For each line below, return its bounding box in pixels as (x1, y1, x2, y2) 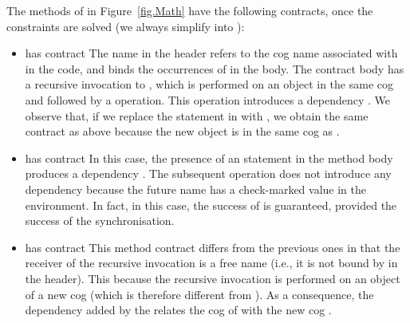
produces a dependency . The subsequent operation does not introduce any (25, 165, 392, 182)
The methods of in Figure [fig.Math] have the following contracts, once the (6, 2, 373, 18)
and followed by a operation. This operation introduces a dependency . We (25, 91, 391, 108)
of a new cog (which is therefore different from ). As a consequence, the (25, 286, 374, 302)
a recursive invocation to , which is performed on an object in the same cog (25, 76, 393, 93)
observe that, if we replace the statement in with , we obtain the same (25, 107, 369, 124)
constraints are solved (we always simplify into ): (6, 18, 245, 34)
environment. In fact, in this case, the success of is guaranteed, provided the (25, 196, 397, 213)
